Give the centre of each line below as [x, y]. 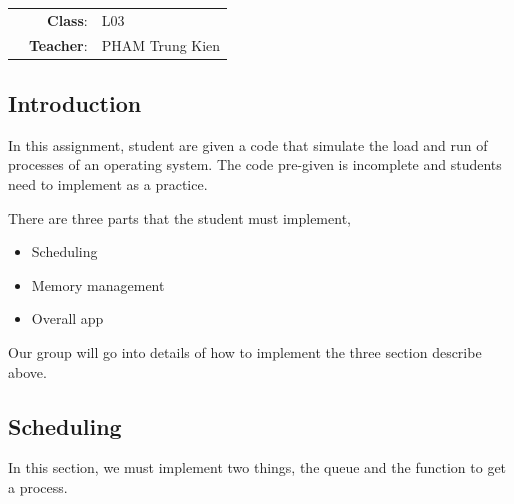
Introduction [75, 103]
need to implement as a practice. [108, 184]
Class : [67, 19]
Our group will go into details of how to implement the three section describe [245, 352]
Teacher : [58, 44]
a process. [38, 487]
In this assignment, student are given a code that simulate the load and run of [248, 144]
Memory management [98, 284]
